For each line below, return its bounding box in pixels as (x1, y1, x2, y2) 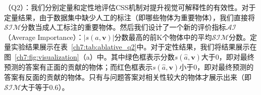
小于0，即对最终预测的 (179, 61, 254, 72)
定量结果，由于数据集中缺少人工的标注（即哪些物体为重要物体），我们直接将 (4, 12, 255, 22)
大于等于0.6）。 (21, 81, 69, 92)
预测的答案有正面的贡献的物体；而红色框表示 (4, 61, 152, 72)
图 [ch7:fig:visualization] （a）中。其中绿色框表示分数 (4, 51, 175, 62)
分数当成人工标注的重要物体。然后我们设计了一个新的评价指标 (21, 22, 226, 32)
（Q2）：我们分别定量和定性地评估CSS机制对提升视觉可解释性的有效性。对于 (4, 2, 256, 12)
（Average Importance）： (4, 31, 84, 42)
